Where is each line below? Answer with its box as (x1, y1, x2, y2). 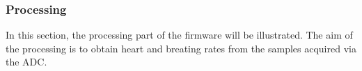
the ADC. (6, 54, 47, 69)
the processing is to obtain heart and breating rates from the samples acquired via (6, 41, 356, 55)
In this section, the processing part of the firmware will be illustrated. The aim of (6, 28, 353, 42)
